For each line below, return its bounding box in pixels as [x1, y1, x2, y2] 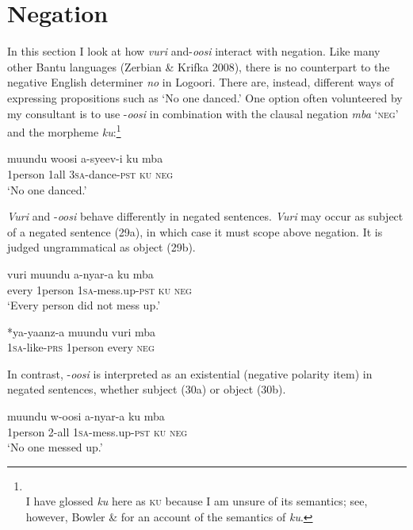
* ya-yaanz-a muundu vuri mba [7, 323, 156, 340]
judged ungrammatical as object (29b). [7, 239, 196, 255]
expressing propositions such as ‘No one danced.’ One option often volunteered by [7, 89, 403, 106]
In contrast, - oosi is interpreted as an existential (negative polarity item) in [7, 365, 373, 382]
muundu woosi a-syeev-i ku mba [7, 150, 163, 167]
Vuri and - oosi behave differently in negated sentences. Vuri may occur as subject [7, 208, 403, 225]
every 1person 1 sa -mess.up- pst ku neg [7, 281, 192, 298]
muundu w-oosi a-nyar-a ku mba [7, 408, 165, 424]
